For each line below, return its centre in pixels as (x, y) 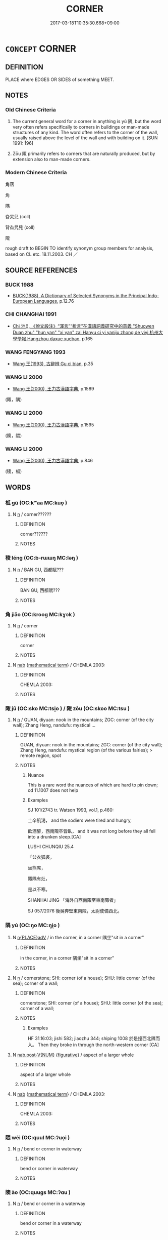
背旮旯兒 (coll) (20, 227)
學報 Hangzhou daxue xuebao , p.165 (55, 338)
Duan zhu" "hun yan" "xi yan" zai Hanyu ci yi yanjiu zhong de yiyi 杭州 (86, 332)
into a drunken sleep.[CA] (54, 837)
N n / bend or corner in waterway (47, 1149)
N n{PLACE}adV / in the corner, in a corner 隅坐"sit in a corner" (78, 937)
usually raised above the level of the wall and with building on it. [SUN (85, 138)
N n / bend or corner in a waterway (49, 1204)
